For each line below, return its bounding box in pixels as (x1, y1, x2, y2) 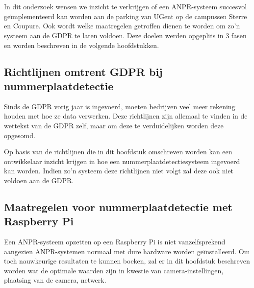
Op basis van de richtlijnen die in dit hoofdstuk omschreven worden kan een (4, 146, 232, 157)
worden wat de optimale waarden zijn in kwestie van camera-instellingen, (4, 265, 224, 275)
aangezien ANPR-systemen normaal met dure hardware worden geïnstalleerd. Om (4, 246, 250, 256)
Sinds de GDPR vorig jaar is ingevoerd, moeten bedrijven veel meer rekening (4, 101, 235, 111)
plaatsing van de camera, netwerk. (4, 275, 106, 285)
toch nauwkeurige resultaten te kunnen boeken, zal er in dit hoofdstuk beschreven (4, 256, 250, 266)
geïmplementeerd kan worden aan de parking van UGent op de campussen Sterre (4, 11, 247, 21)
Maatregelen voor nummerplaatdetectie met (4, 199, 232, 214)
